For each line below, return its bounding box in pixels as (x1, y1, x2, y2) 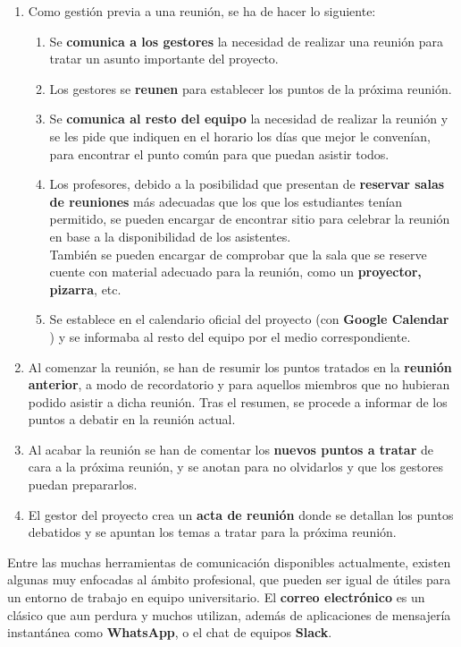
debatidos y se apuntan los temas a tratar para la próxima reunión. (28, 523, 397, 541)
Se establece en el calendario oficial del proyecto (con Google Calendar (49, 310, 449, 328)
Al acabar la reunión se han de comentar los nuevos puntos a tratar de (28, 439, 433, 458)
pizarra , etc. (49, 279, 122, 298)
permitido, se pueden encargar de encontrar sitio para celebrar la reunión (49, 209, 450, 228)
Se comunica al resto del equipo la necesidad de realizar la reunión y (49, 109, 448, 128)
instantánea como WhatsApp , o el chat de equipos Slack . (7, 623, 332, 642)
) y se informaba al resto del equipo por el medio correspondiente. (49, 327, 411, 345)
